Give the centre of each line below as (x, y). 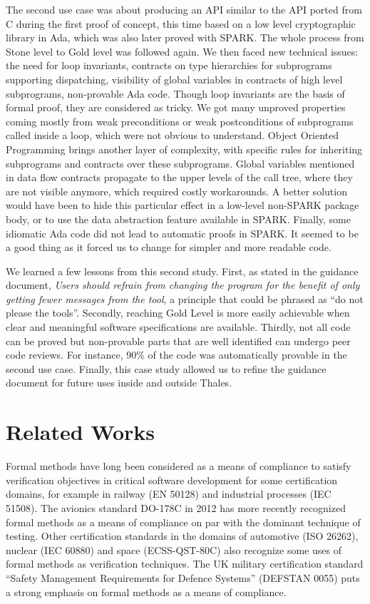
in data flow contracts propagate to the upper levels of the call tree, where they (179, 177)
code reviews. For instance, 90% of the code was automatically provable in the (176, 355)
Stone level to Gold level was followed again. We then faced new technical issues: (182, 51)
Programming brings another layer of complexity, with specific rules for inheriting (184, 149)
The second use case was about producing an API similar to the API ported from (184, 9)
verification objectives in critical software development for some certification (172, 480)
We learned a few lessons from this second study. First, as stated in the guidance (182, 271)
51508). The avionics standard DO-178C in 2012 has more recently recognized (176, 507)
